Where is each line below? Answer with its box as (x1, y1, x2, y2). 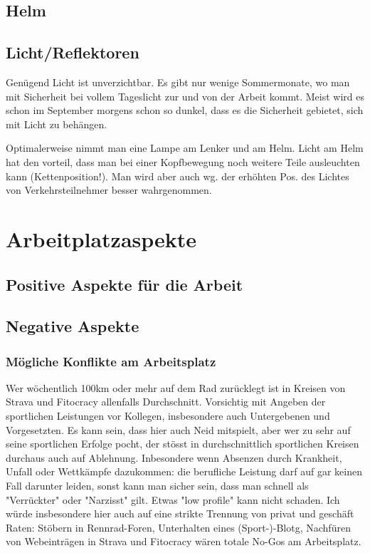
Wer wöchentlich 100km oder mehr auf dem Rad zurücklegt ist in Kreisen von (6, 380, 346, 395)
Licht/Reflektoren (6, 41, 139, 63)
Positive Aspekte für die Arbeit (6, 273, 243, 295)
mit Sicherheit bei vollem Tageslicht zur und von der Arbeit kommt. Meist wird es (6, 88, 365, 103)
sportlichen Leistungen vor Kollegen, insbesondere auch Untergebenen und (6, 408, 330, 423)
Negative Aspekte (6, 315, 139, 337)
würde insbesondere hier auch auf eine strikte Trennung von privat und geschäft (6, 506, 354, 521)
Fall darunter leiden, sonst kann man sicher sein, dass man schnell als (6, 478, 309, 493)
